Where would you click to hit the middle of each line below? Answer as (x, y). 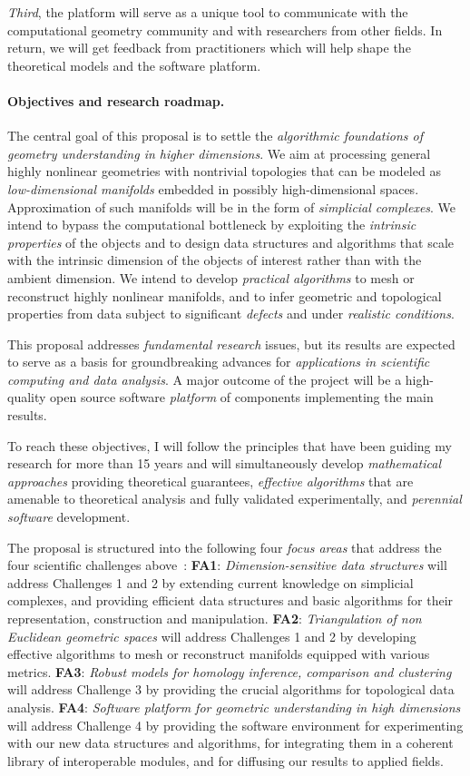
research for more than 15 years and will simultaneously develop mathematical (225, 463)
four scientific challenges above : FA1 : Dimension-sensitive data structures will (227, 565)
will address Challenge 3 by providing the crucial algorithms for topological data (231, 689)
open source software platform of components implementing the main (242, 397)
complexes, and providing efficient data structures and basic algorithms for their (230, 600)
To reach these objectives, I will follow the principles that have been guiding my (230, 445)
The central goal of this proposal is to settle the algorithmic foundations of (215, 136)
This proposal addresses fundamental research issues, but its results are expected (231, 344)
